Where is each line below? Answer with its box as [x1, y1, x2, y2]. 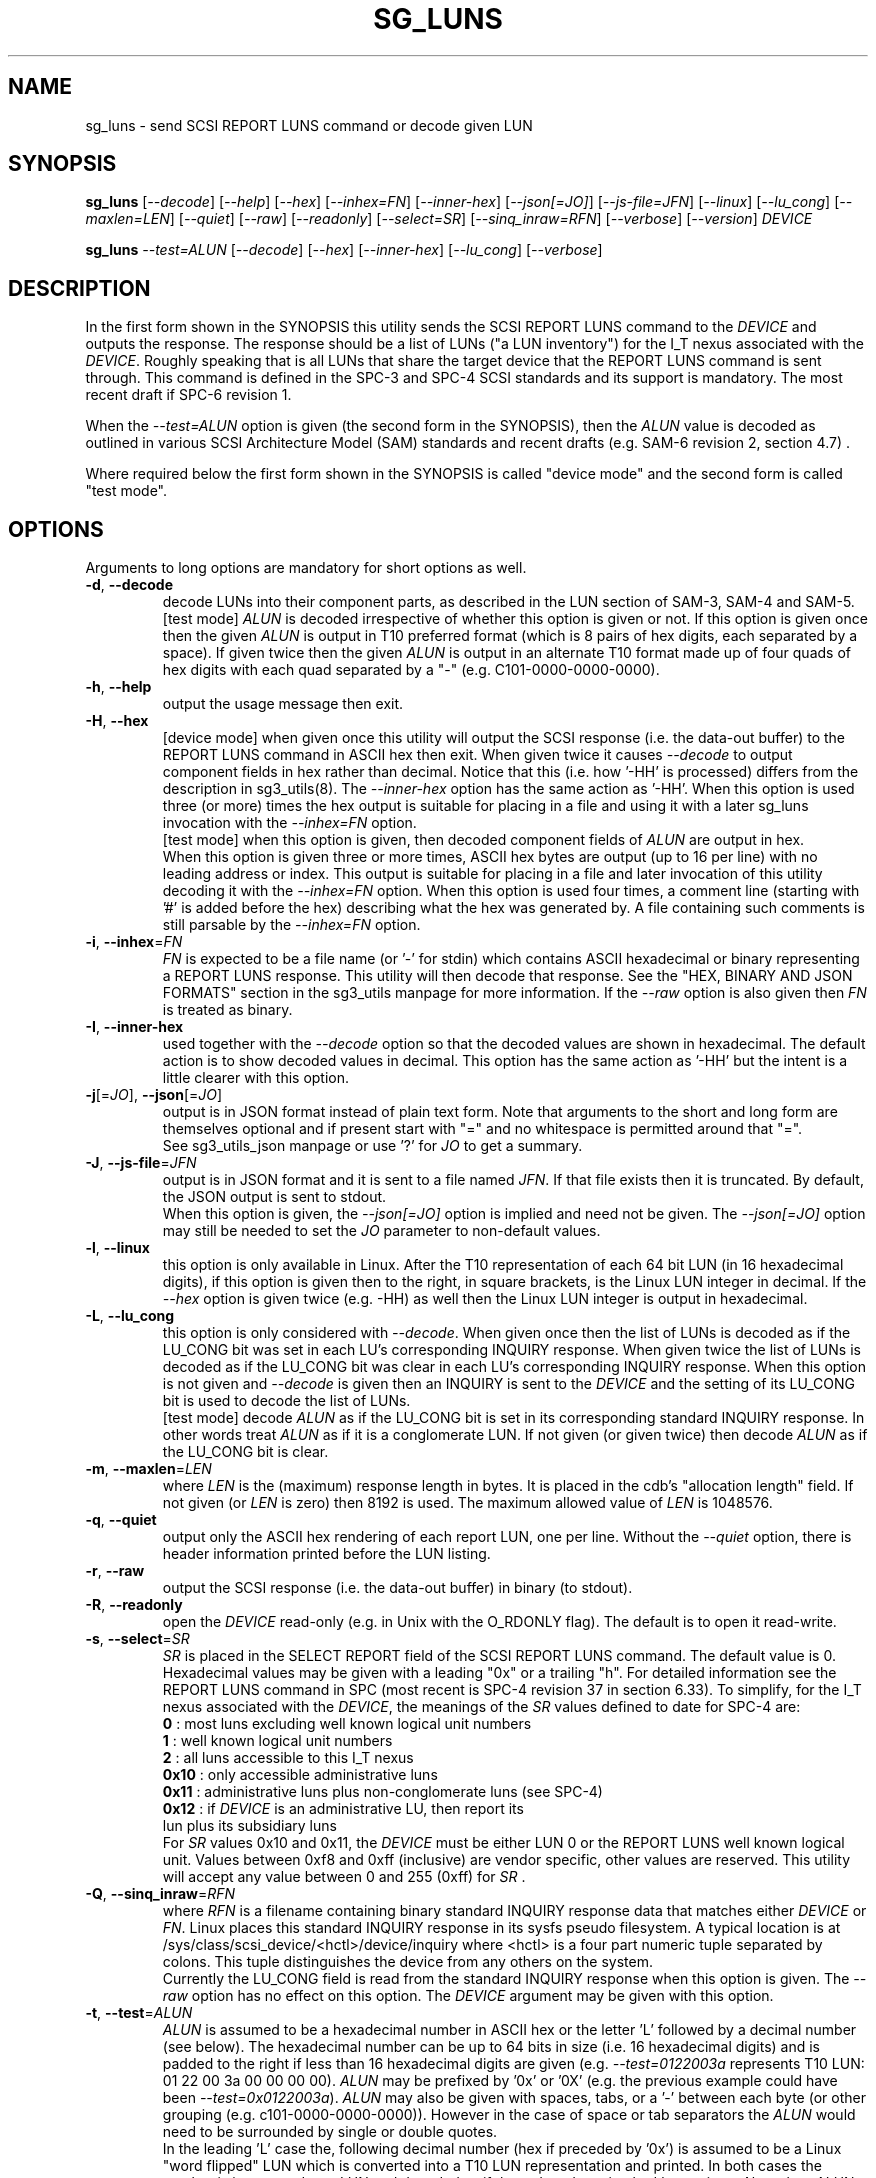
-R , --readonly [85, 1596, 183, 1614]
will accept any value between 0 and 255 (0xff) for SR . [162, 1868, 526, 1886]
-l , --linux [85, 1239, 150, 1257]
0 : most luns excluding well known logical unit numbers [162, 1715, 532, 1733]
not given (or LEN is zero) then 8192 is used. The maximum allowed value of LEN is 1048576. [162, 1494, 773, 1512]
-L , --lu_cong [85, 1307, 175, 1325]
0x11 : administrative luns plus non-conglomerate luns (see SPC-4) [162, 1783, 603, 1801]
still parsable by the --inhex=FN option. [162, 916, 421, 934]
